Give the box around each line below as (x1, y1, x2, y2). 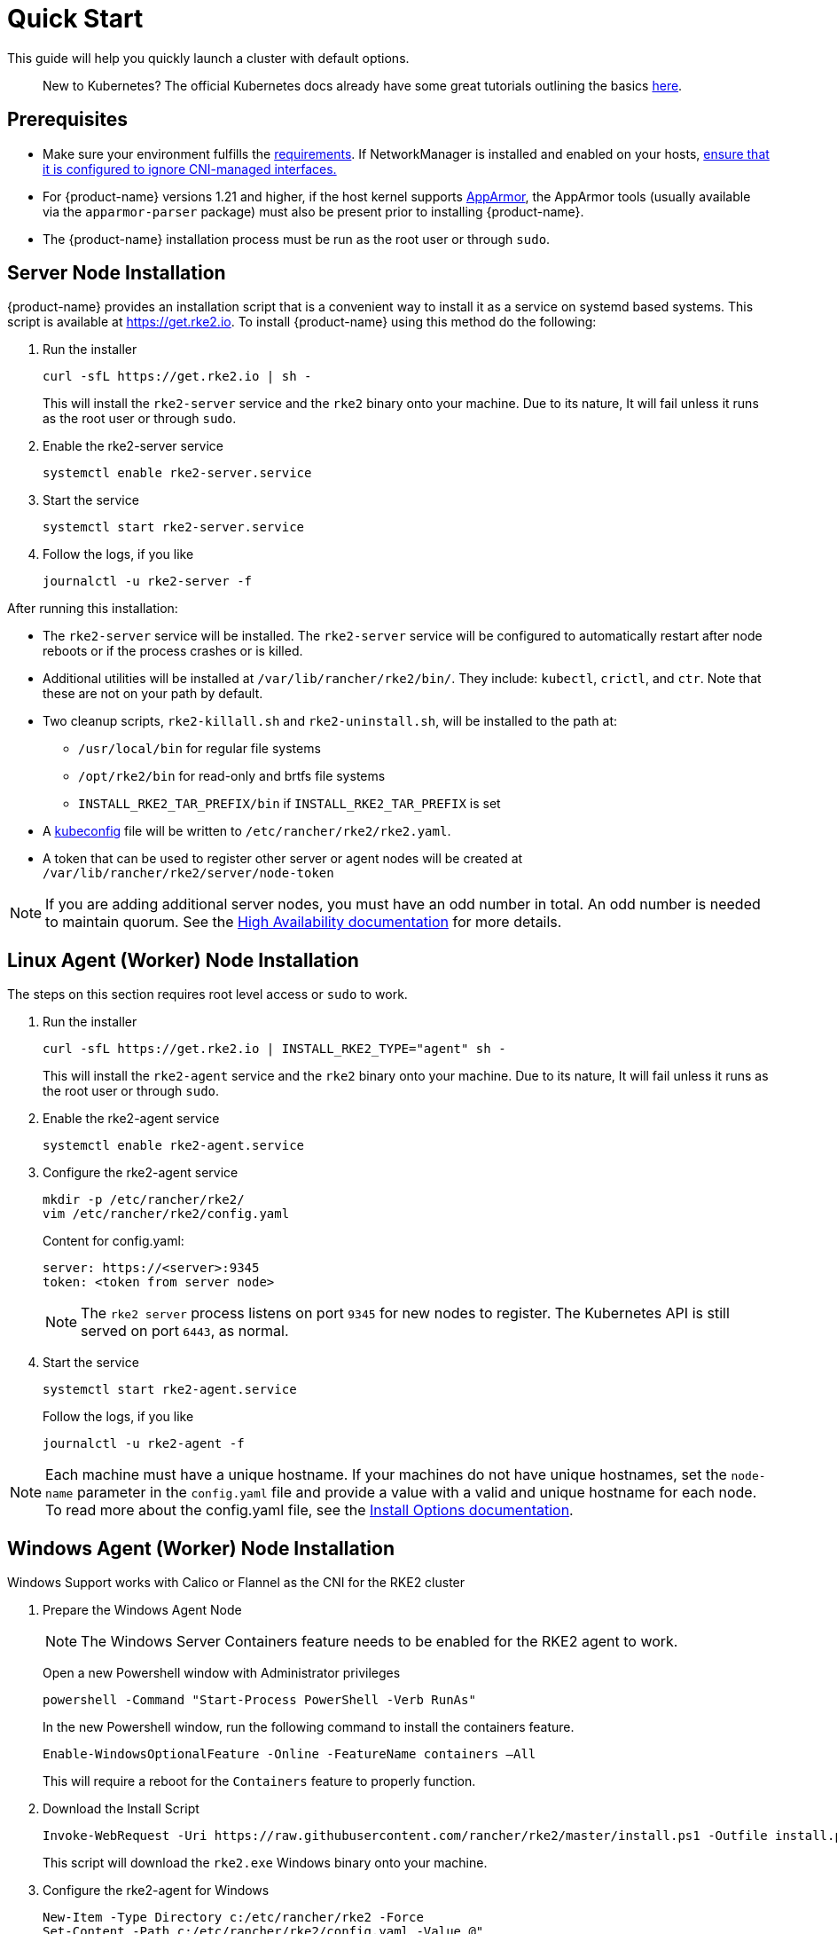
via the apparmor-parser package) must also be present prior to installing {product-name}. (43, 203, 584, 219)
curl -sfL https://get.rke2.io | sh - (43, 369, 312, 384)
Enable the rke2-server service (43, 438, 224, 454)
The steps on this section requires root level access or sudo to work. (7, 987, 408, 1002)
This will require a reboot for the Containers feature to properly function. (43, 1773, 476, 1789)
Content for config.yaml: (43, 1233, 184, 1249)
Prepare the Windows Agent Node (43, 1602, 242, 1618)
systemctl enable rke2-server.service (43, 466, 312, 481)
